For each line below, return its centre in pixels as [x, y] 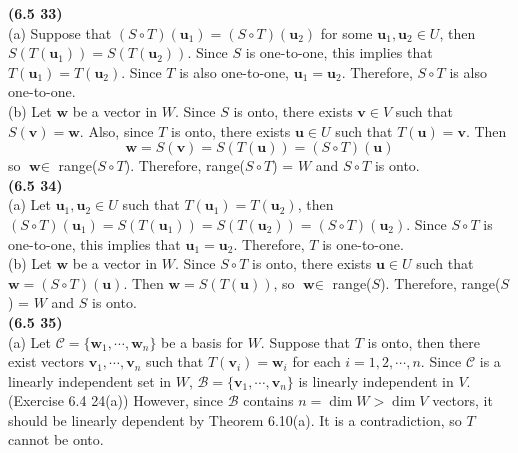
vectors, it [462, 400]
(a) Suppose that [60, 32]
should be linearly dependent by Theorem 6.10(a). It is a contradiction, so [235, 419]
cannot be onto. [56, 439]
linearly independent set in [90, 380]
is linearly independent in [376, 380]
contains [268, 400]
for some [346, 32]
